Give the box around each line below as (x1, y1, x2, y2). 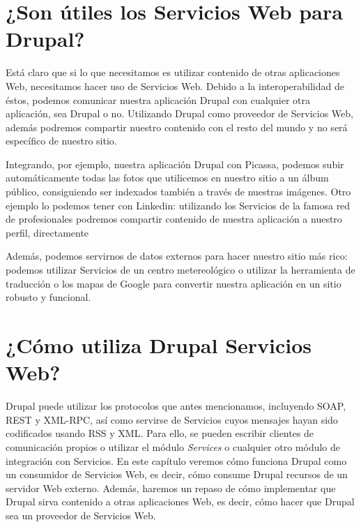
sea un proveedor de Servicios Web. (6, 507, 156, 522)
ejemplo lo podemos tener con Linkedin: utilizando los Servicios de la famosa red (6, 198, 351, 212)
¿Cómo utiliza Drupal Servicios (6, 331, 312, 359)
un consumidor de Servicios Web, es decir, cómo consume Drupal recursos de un (6, 467, 348, 482)
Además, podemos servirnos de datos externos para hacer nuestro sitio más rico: (6, 248, 348, 263)
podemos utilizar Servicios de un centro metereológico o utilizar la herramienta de (6, 262, 355, 277)
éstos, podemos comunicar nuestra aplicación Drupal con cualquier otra (6, 92, 311, 107)
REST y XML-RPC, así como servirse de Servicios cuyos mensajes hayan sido (6, 412, 338, 426)
